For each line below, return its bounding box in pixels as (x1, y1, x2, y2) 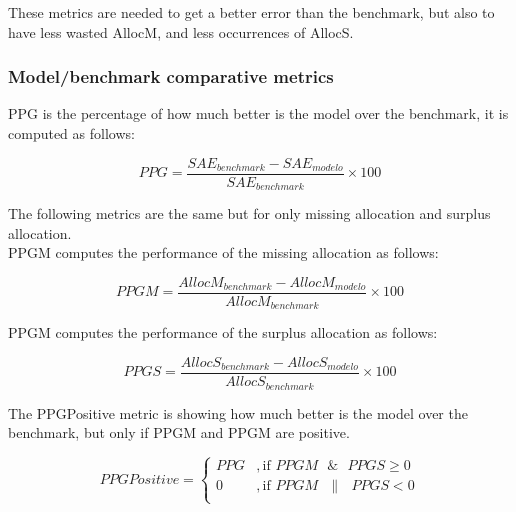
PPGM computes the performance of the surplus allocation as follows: (8, 322, 438, 343)
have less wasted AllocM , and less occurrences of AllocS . (8, 21, 354, 42)
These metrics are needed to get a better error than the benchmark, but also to (8, 2, 495, 22)
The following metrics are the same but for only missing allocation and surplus (8, 203, 491, 224)
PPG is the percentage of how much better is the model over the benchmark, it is (8, 103, 509, 124)
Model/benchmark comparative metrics (8, 64, 334, 89)
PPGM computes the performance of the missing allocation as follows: (8, 242, 439, 263)
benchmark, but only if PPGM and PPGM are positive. (8, 422, 350, 443)
